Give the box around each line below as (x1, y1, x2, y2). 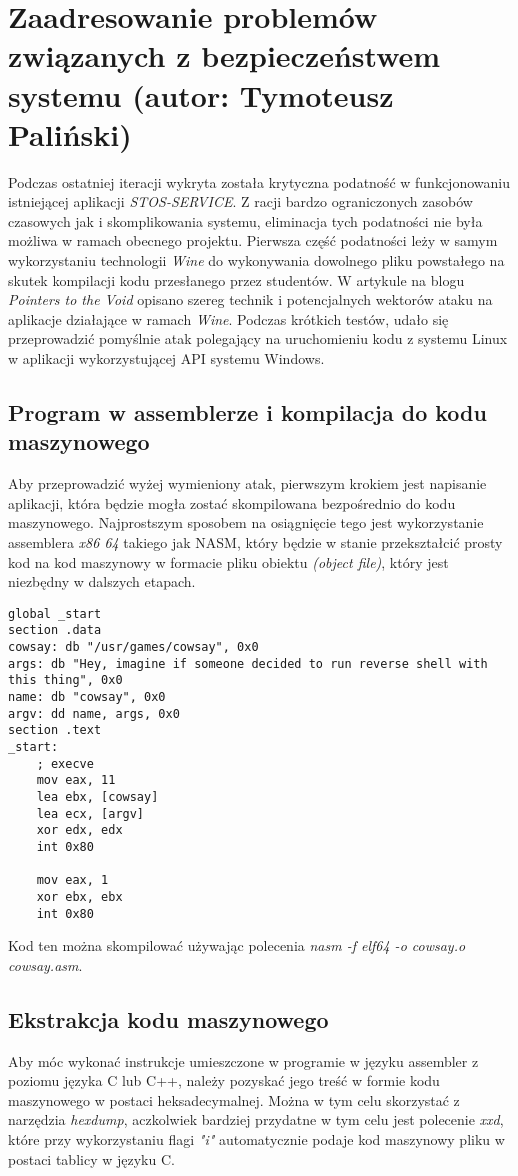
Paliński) (8, 113, 132, 154)
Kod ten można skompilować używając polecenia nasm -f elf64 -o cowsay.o (8, 935, 466, 956)
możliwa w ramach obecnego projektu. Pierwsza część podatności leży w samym (8, 230, 498, 251)
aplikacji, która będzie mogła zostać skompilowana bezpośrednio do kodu (8, 492, 456, 513)
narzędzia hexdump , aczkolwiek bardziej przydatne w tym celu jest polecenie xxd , (8, 1109, 504, 1130)
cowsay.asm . (8, 954, 83, 975)
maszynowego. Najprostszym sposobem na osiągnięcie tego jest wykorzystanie (8, 512, 484, 533)
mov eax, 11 (36, 773, 116, 788)
